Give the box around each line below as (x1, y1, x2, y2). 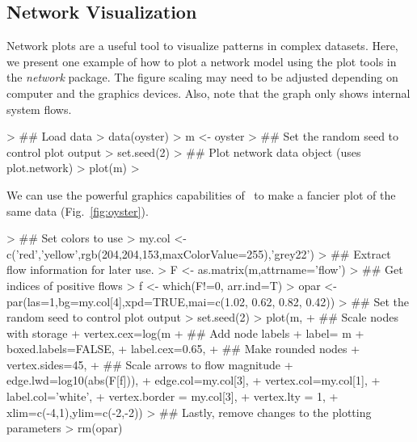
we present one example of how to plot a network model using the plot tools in (6, 53, 397, 69)
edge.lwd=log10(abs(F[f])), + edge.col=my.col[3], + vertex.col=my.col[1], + (6, 372, 381, 389)
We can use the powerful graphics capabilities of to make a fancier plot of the (6, 186, 396, 203)
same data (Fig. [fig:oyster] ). (6, 202, 149, 219)
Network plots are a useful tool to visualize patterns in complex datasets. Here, (6, 37, 398, 54)
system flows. (6, 100, 72, 117)
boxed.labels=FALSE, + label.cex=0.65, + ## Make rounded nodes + (6, 340, 360, 357)
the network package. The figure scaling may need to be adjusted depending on (6, 69, 398, 86)
